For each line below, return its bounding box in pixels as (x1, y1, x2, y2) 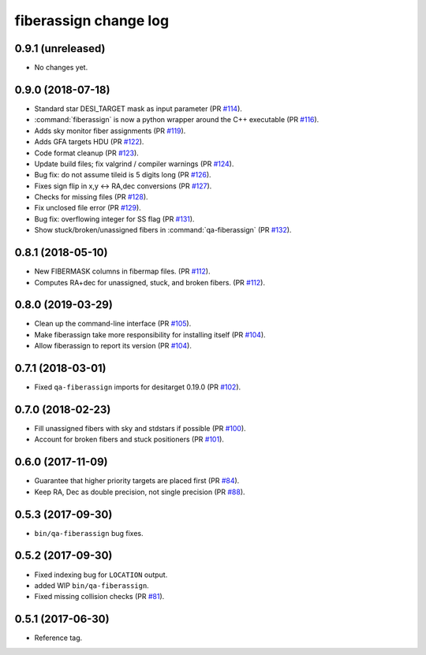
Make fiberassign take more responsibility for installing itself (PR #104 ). (34, 329, 266, 339)
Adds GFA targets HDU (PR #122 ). (34, 137, 144, 147)
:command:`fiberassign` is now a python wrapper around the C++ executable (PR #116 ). (34, 115, 319, 125)
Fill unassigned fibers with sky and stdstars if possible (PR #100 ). (34, 424, 246, 434)
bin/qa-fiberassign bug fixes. (34, 528, 144, 538)
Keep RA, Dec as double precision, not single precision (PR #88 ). (34, 487, 245, 497)
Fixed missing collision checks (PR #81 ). (34, 592, 165, 601)
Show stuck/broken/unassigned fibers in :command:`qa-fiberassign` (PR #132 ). (34, 225, 292, 235)
